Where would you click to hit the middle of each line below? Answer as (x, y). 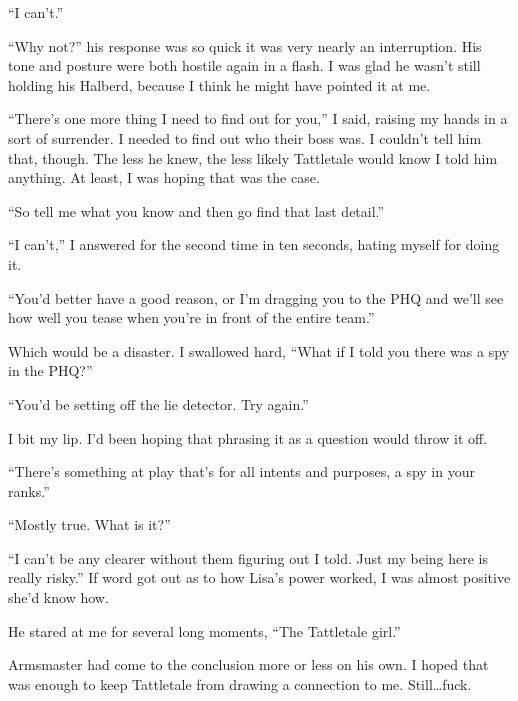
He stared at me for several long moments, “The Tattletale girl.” (204, 630)
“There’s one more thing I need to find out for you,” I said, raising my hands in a (258, 118)
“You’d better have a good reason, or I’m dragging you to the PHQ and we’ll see (256, 297)
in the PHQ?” (50, 370)
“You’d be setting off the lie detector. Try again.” (158, 403)
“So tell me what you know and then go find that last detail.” (196, 210)
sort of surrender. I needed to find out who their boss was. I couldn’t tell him (245, 137)
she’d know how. (58, 597)
